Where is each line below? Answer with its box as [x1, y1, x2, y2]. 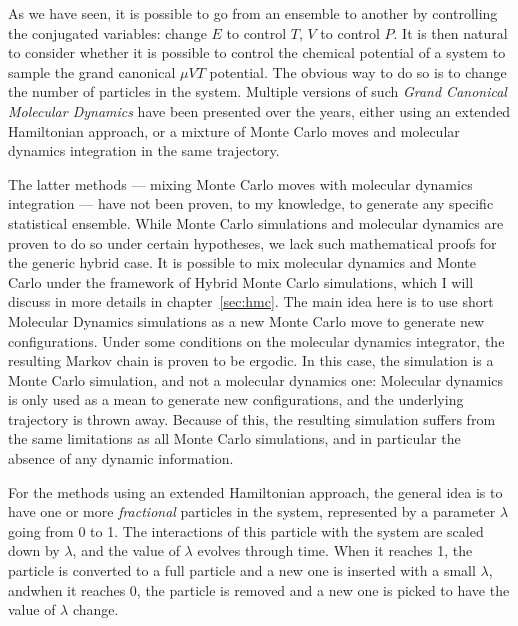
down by [8, 540, 60, 561]
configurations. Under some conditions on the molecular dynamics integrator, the [8, 330, 505, 351]
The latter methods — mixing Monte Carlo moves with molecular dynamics [8, 173, 473, 194]
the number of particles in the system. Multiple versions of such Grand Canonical [8, 81, 507, 102]
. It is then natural [393, 22, 508, 43]
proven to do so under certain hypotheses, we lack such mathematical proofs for [8, 232, 497, 253]
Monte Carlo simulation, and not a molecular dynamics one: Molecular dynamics [8, 369, 504, 390]
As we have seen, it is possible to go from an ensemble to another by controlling [8, 3, 498, 23]
